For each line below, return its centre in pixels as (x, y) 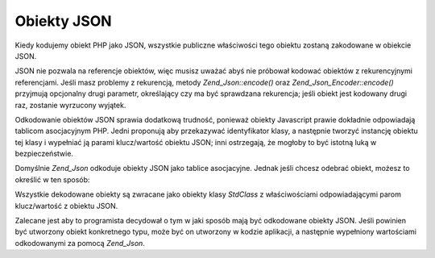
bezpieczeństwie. (44, 154)
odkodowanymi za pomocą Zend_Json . (80, 243)
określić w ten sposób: (52, 179)
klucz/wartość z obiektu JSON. (66, 206)
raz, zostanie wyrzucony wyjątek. (70, 105)
